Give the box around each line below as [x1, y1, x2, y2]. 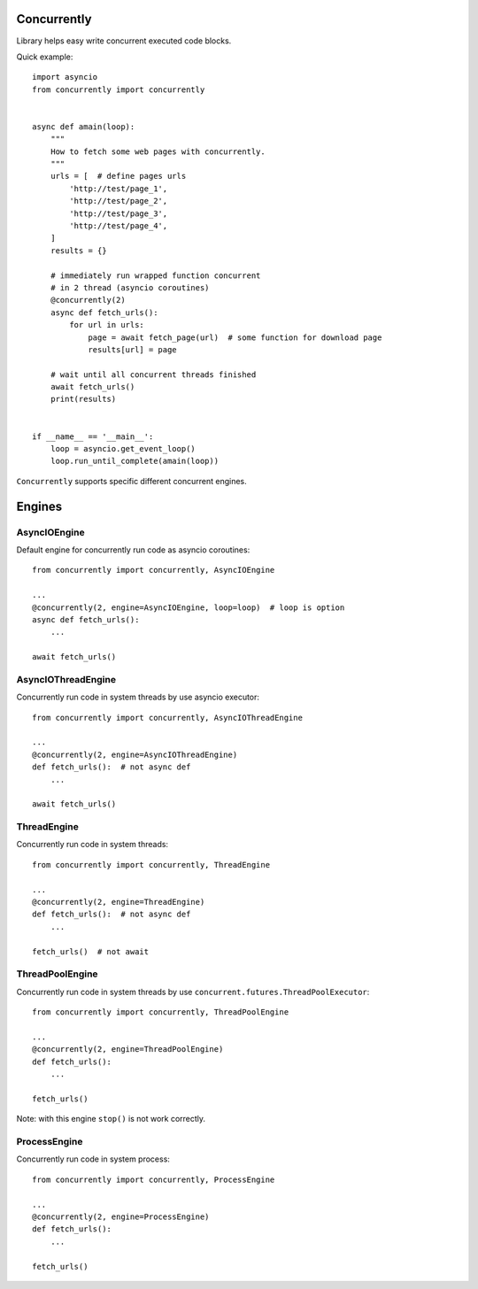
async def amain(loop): [32, 121, 135, 132]
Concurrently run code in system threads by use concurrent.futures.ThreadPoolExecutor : [16, 986, 370, 997]
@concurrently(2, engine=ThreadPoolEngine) [32, 1045, 224, 1054]
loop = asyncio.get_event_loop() [50, 444, 197, 454]
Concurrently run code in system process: [16, 1154, 170, 1164]
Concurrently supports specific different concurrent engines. [16, 475, 247, 486]
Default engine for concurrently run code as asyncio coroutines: [16, 544, 251, 555]
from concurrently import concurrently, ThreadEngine [32, 860, 270, 869]
